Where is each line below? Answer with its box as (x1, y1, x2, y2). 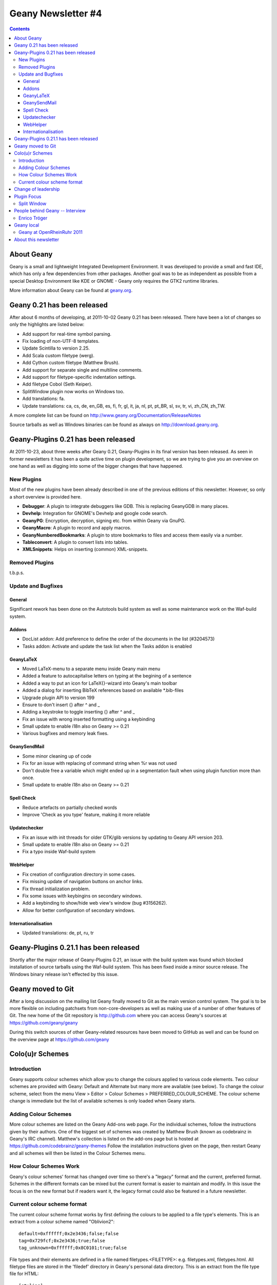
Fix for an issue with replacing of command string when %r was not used (22, 760, 177, 766)
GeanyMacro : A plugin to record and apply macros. (22, 525, 132, 531)
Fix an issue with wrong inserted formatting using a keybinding (22, 716, 155, 722)
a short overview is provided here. (9, 493, 82, 500)
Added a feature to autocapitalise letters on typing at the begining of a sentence (22, 673, 192, 679)
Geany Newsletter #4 (9, 8, 102, 19)
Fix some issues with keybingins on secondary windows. (22, 892, 143, 899)
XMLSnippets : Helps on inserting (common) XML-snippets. (22, 546, 148, 553)
